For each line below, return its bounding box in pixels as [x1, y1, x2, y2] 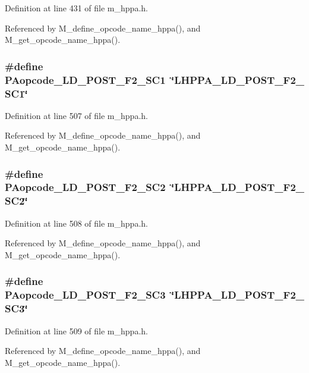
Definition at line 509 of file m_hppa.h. [5, 324, 148, 337]
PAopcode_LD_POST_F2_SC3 [5, 287, 166, 302]
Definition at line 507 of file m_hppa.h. [5, 109, 148, 121]
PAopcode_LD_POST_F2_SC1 [5, 72, 166, 87]
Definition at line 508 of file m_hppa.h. [5, 217, 148, 229]
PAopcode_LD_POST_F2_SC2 [5, 180, 166, 195]
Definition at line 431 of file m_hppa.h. [5, 2, 148, 14]
